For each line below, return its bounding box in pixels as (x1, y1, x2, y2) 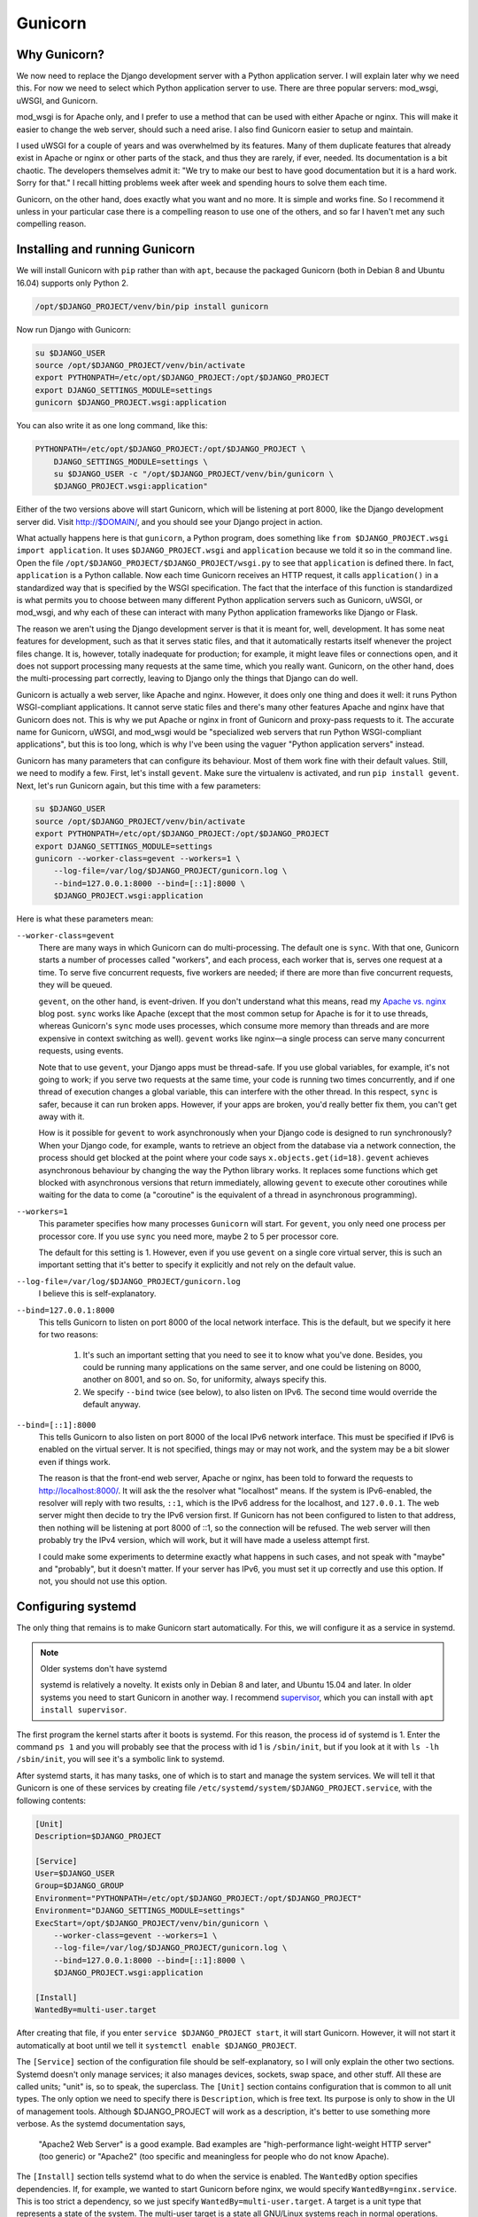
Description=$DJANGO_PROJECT (35, 1831, 162, 1841)
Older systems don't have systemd (40, 1664, 167, 1674)
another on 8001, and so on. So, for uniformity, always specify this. (82, 1375, 328, 1385)
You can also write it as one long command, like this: (16, 420, 208, 431)
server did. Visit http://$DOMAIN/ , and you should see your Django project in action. (16, 516, 323, 527)
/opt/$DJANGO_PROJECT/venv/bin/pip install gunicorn (35, 302, 269, 311)
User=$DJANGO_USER (35, 1868, 115, 1879)
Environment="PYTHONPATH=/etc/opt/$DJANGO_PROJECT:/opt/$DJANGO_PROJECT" (35, 1893, 362, 1903)
